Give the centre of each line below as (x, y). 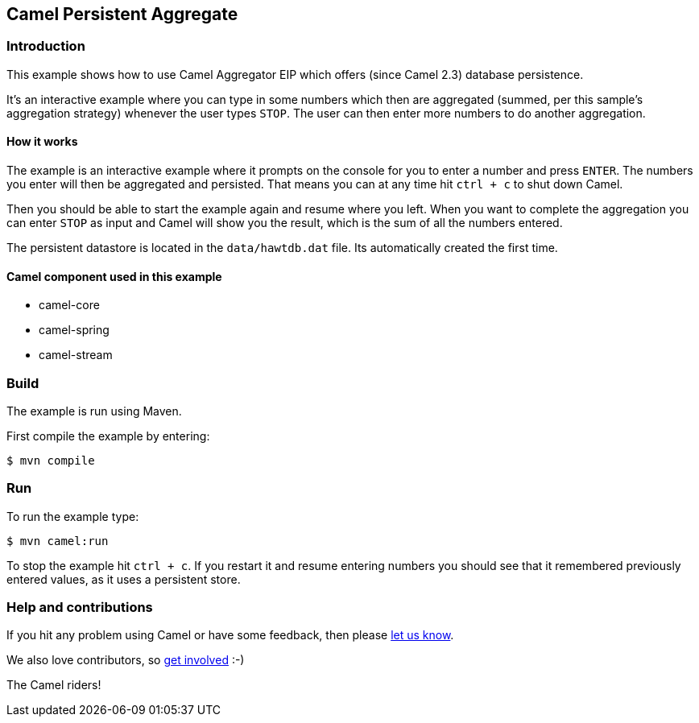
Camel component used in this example (114, 276)
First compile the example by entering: (108, 436)
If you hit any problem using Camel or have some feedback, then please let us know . (230, 635)
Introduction (46, 46)
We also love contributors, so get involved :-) (126, 660)
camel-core (69, 305)
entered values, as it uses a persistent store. (124, 579)
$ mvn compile (51, 460)
